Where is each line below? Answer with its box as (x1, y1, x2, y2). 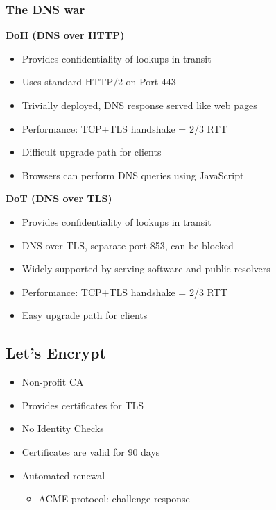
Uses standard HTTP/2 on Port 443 (21, 74, 176, 89)
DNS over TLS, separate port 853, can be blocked (21, 238, 234, 252)
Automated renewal (21, 468, 105, 482)
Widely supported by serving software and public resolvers (21, 261, 270, 276)
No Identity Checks (21, 421, 104, 436)
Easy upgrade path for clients (21, 308, 148, 322)
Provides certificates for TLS (21, 397, 144, 412)
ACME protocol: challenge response (38, 491, 190, 506)
